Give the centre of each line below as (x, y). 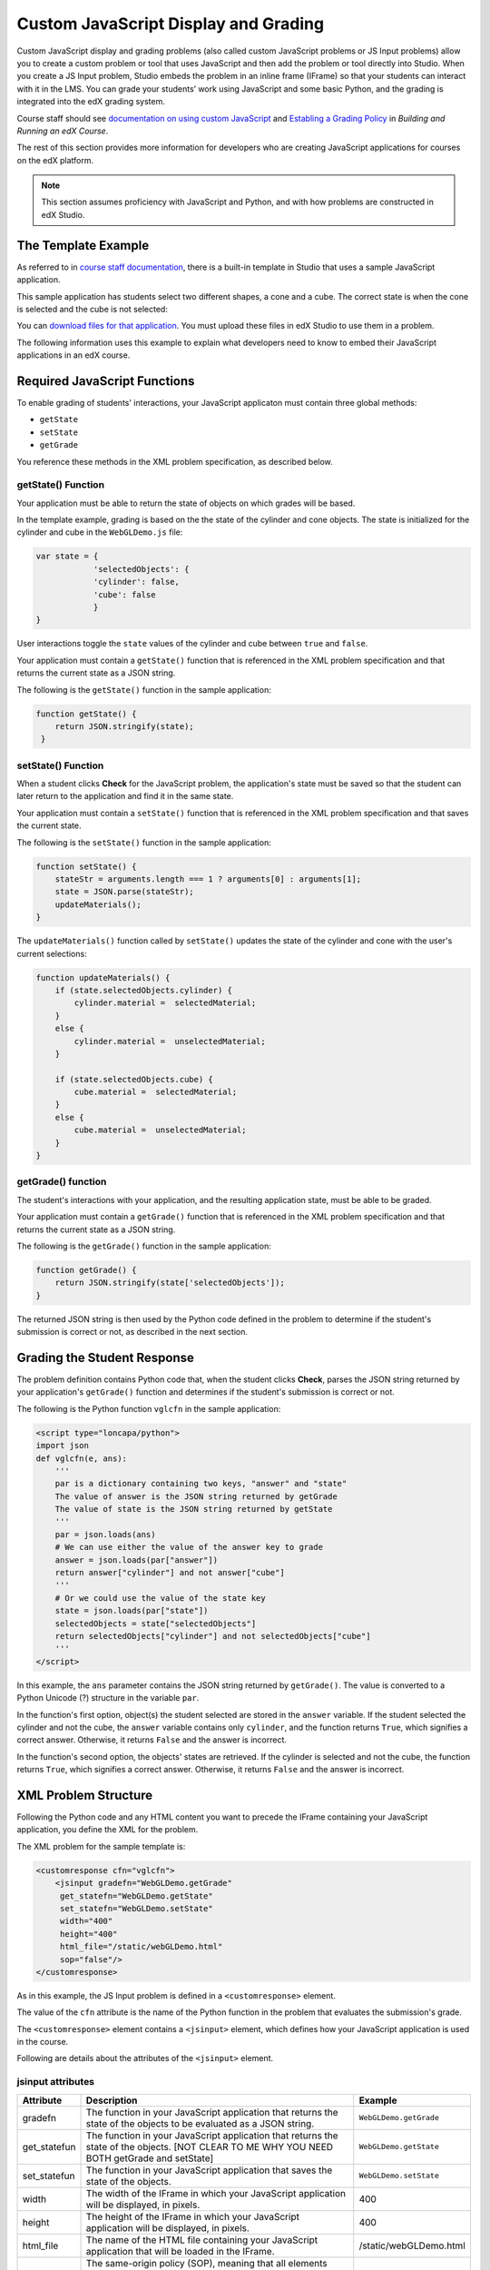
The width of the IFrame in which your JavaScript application (216, 2193)
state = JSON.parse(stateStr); (124, 892)
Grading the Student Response (106, 1357)
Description (112, 2100)
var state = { (67, 557)
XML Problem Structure (85, 1795)
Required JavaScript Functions (106, 381)
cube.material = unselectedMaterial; (160, 1130)
